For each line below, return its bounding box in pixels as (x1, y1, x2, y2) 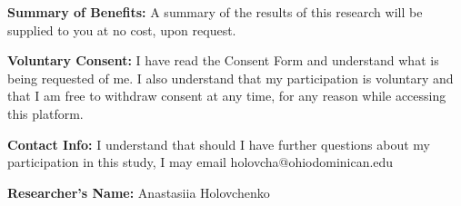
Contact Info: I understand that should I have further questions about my (7, 134, 430, 153)
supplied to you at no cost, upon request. (7, 20, 236, 39)
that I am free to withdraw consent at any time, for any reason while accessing (7, 86, 446, 105)
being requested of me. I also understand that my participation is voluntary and (7, 68, 454, 87)
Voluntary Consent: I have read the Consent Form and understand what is (7, 51, 439, 70)
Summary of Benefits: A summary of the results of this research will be (7, 3, 423, 21)
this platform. (7, 103, 84, 123)
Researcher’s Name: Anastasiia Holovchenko (7, 182, 270, 201)
